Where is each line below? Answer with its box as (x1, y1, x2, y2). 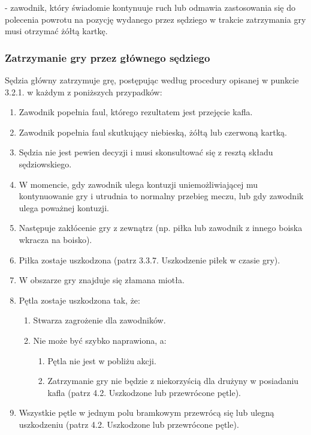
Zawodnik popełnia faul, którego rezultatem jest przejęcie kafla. (19, 106, 253, 118)
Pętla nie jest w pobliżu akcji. (47, 354, 156, 367)
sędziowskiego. (19, 157, 72, 170)
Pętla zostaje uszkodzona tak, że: (19, 293, 140, 306)
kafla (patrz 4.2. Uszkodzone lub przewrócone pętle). (47, 386, 241, 398)
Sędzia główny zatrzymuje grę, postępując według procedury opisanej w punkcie (5, 74, 299, 86)
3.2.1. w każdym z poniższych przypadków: (5, 85, 162, 98)
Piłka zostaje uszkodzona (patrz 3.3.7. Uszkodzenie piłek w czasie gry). (19, 253, 280, 266)
